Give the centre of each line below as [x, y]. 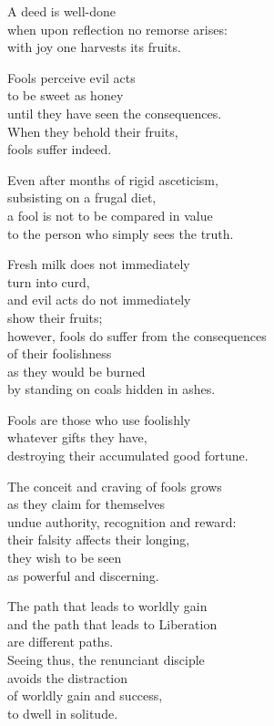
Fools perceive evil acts [71, 77]
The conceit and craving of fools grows [115, 486]
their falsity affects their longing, [99, 539]
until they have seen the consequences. [115, 113]
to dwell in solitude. [63, 713]
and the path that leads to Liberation [112, 623]
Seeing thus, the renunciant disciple [106, 659]
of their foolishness [60, 353]
